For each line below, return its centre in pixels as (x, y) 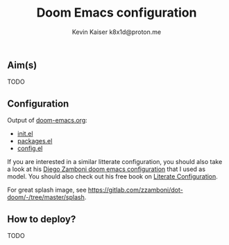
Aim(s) (22, 65)
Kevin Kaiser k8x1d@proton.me (117, 32)
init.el (25, 134)
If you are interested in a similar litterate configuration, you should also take (115, 162)
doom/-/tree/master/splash (46, 197)
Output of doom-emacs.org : (48, 120)
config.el (30, 148)
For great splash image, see (47, 190)
